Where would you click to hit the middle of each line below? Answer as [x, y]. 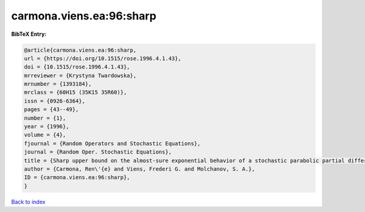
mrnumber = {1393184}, [58, 84]
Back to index [28, 202]
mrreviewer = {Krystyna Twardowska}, [80, 75]
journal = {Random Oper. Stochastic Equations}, [98, 152]
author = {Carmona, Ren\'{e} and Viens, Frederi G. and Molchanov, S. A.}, [140, 169]
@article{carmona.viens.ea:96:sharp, [80, 50]
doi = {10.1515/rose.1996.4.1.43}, [77, 67]
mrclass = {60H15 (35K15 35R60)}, [75, 92]
